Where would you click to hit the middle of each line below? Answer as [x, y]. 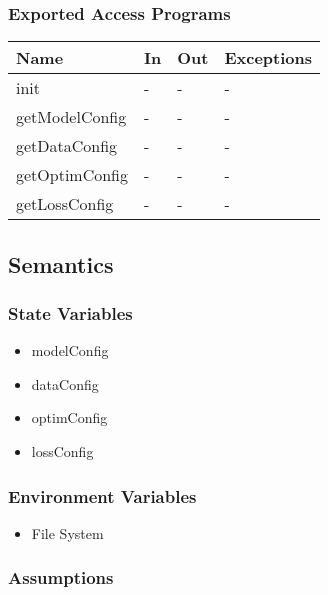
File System [67, 532]
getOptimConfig [72, 175]
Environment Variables [102, 495]
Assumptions [61, 577]
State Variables [70, 312]
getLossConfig [65, 204]
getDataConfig [67, 146]
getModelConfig [71, 117]
